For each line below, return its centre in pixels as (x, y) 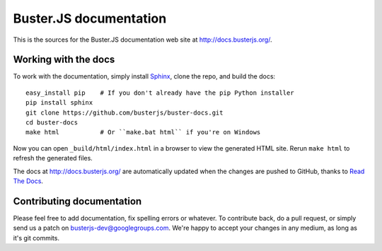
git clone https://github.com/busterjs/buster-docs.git (125, 112)
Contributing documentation (77, 201)
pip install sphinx (59, 103)
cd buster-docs (52, 123)
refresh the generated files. (53, 158)
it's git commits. (36, 238)
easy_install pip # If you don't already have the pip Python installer (160, 93)
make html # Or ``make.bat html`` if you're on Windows (143, 132)
